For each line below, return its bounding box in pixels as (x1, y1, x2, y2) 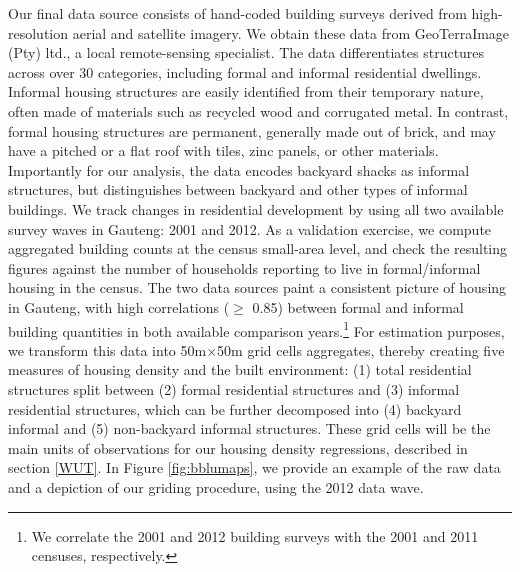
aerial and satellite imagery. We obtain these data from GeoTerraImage (72, 22, 510, 43)
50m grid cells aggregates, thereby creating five (217, 339, 505, 360)
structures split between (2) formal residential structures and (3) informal (8, 378, 460, 399)
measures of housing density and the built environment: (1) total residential (8, 359, 472, 380)
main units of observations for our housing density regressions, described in (8, 437, 468, 458)
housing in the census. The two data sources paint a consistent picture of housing (8, 277, 507, 298)
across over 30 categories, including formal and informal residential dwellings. (8, 61, 482, 82)
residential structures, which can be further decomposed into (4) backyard (8, 398, 462, 419)
